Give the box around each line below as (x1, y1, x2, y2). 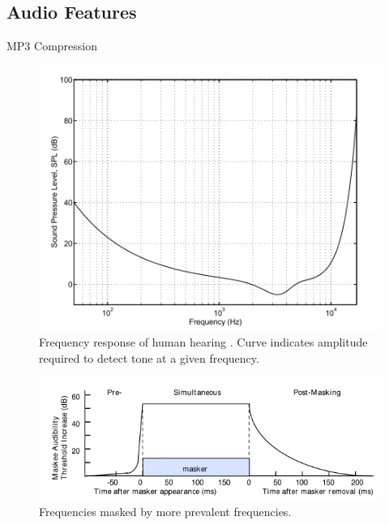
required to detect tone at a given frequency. (39, 349, 259, 366)
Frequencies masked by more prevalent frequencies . (39, 502, 292, 519)
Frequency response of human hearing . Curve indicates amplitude (39, 334, 368, 351)
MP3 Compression (6, 37, 97, 54)
